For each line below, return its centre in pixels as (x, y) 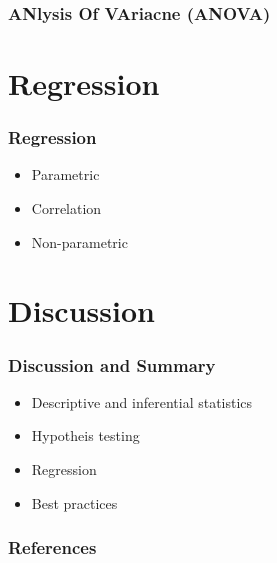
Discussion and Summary (112, 364)
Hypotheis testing (85, 435)
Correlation (66, 208)
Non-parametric (79, 241)
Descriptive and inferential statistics (142, 401)
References (52, 547)
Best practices (74, 502)
